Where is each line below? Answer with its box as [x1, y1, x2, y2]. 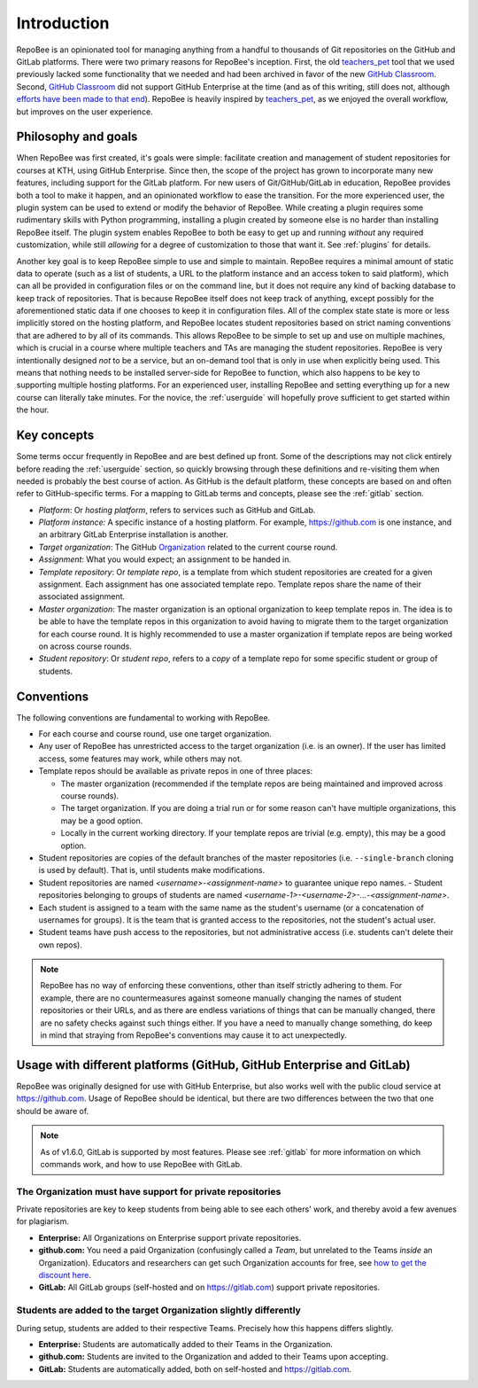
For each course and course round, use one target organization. [38, 729, 272, 739]
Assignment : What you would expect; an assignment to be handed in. [38, 554, 292, 565]
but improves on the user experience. [16, 106, 154, 117]
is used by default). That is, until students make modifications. [38, 865, 266, 876]
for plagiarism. [16, 1216, 70, 1227]
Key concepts [16, 428, 95, 443]
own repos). [38, 940, 83, 950]
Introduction [16, 13, 110, 33]
